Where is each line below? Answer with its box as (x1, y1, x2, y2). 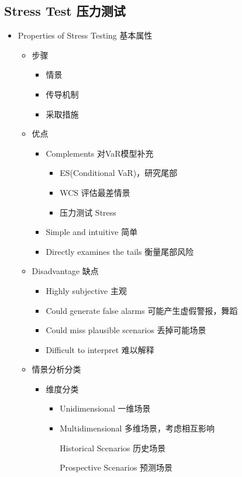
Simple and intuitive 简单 (46, 226, 138, 238)
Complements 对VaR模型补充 (46, 147, 154, 159)
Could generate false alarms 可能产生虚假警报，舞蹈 (46, 304, 238, 316)
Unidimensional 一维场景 (60, 402, 151, 414)
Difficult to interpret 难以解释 (46, 343, 154, 355)
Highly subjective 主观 (46, 284, 127, 296)
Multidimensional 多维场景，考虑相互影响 (60, 422, 215, 434)
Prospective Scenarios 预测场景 (60, 461, 173, 473)
